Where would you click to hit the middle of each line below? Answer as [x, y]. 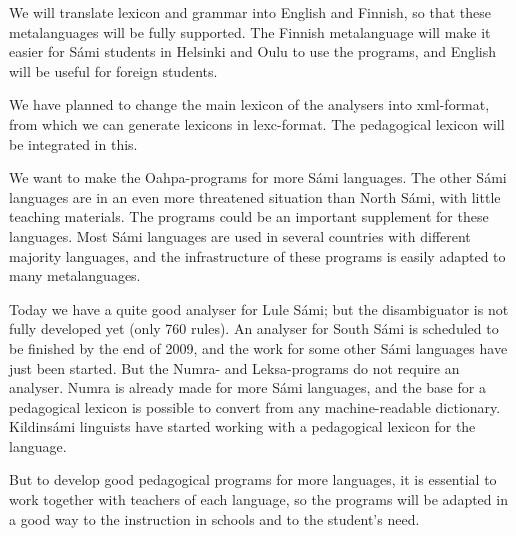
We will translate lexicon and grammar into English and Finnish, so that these [250, 12]
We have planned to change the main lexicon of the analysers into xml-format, [249, 104]
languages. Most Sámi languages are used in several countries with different [240, 235]
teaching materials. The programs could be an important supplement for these [249, 216]
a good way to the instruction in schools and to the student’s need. [214, 518]
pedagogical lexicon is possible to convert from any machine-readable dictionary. [255, 406]
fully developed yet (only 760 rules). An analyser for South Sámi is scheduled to [254, 328]
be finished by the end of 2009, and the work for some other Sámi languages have [258, 347]
